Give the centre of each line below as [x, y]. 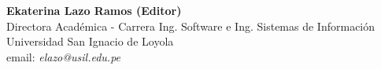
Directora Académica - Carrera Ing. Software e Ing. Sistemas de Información [191, 26]
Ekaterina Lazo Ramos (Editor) [94, 10]
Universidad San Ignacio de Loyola [90, 41]
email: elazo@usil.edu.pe [64, 56]
